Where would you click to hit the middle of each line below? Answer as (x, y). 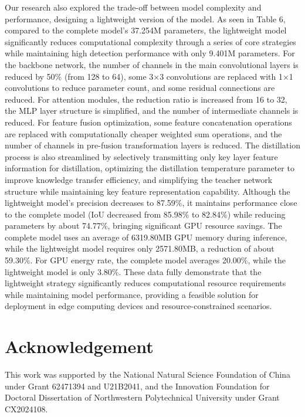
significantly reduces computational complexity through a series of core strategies (150, 41)
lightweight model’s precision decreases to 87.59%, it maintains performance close (151, 203)
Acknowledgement (79, 346)
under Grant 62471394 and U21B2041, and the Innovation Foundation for (137, 386)
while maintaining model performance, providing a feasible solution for (132, 294)
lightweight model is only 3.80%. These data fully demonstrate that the (133, 271)
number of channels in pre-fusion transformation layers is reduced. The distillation (152, 145)
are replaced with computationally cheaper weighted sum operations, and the (143, 133)
